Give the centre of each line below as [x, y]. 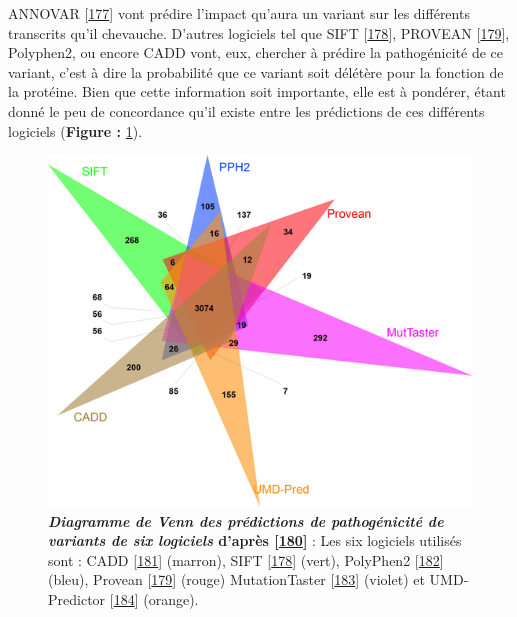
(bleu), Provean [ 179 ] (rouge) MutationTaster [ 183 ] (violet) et [236, 579]
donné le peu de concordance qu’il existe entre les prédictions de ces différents [246, 110]
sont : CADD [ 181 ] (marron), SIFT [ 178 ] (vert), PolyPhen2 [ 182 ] [246, 559]
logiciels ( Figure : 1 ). [75, 130]
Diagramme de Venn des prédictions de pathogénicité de [246, 520]
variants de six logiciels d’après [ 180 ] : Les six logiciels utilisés [255, 540]
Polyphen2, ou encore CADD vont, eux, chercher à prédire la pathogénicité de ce [256, 52]
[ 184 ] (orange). [154, 598]
